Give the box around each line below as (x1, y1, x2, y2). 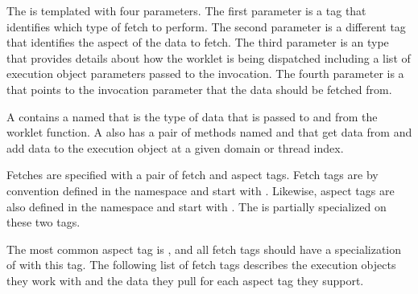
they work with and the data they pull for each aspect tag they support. (6, 272, 364, 288)
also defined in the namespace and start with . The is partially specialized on (6, 198, 387, 214)
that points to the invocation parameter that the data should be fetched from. (6, 80, 392, 97)
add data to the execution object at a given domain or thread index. (6, 139, 344, 156)
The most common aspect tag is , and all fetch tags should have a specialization (6, 240, 402, 257)
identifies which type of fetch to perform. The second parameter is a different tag (6, 18, 406, 35)
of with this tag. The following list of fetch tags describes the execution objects (6, 256, 396, 273)
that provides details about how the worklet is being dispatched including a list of (6, 49, 411, 66)
